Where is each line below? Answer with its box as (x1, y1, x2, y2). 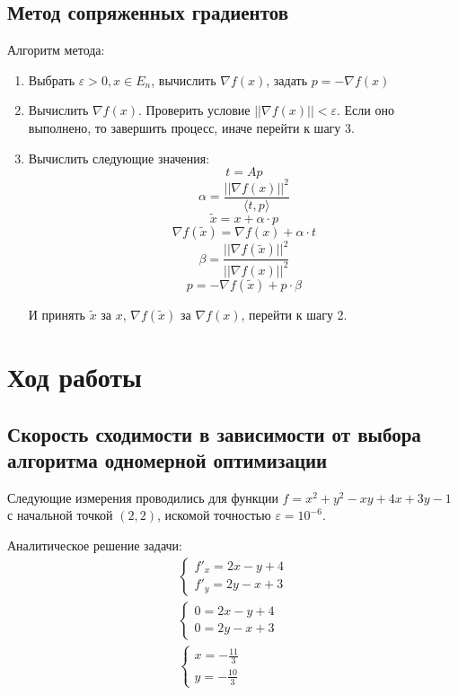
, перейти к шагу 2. (241, 304, 348, 323)
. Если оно (337, 101, 394, 119)
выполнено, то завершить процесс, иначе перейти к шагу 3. (28, 118, 355, 136)
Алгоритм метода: (7, 40, 105, 59)
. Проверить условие (137, 101, 251, 119)
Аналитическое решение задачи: (7, 535, 182, 554)
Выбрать (28, 70, 75, 89)
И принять (28, 304, 85, 323)
